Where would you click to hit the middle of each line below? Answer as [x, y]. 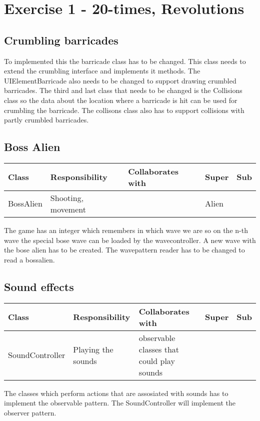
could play [157, 360]
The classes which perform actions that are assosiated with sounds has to [116, 393]
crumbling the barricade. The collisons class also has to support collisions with [124, 110]
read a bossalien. [29, 259]
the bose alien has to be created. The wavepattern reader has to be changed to [124, 250]
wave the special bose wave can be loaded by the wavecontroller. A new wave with [130, 240]
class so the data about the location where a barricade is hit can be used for [121, 100]
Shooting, [67, 197]
